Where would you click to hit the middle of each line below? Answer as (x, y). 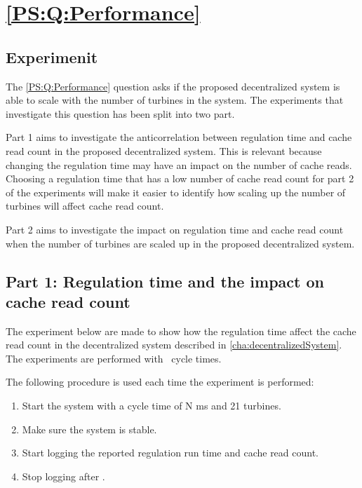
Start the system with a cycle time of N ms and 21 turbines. (152, 406)
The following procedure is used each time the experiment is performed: (160, 382)
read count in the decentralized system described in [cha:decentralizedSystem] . (174, 345)
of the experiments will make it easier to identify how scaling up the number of (176, 192)
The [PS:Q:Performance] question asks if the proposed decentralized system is (173, 86)
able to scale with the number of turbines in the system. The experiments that (175, 100)
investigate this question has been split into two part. (120, 113)
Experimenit (52, 56)
